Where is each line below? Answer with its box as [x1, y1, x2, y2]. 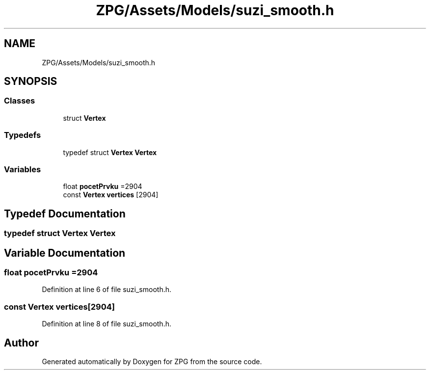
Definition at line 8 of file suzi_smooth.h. [42, 320, 171, 328]
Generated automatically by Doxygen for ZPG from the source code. [42, 357, 262, 366]
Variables [4, 164, 41, 174]
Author [4, 336, 39, 349]
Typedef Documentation [4, 207, 126, 220]
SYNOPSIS [4, 75, 57, 88]
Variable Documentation [4, 246, 126, 259]
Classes [4, 96, 35, 106]
